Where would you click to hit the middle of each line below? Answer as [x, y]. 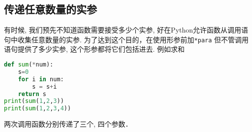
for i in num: [41, 79]
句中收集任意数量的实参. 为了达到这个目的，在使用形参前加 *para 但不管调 [123, 39]
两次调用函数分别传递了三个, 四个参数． [68, 124]
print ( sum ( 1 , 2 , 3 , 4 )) [38, 109]
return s [32, 94]
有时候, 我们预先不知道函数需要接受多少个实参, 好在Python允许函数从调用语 [126, 30]
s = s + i [45, 86]
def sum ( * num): [29, 65]
